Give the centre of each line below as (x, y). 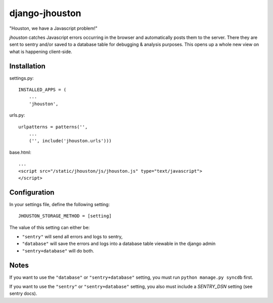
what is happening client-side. (41, 52)
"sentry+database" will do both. (58, 250)
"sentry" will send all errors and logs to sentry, (72, 237)
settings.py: (21, 78)
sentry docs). (23, 293)
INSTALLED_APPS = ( (42, 90)
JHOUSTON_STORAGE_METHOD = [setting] (65, 216)
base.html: (20, 152)
